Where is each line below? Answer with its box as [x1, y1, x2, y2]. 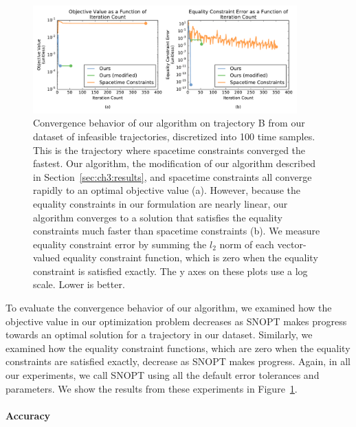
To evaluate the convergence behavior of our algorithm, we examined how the [5, 300, 332, 315]
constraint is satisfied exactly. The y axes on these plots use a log [33, 263, 308, 278]
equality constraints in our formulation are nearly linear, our [33, 196, 288, 210]
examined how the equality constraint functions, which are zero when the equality [5, 340, 351, 355]
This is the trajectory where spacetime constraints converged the [33, 142, 306, 157]
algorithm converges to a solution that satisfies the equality [33, 210, 282, 224]
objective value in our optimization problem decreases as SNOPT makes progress [5, 314, 347, 328]
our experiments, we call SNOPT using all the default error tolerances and [5, 368, 320, 382]
